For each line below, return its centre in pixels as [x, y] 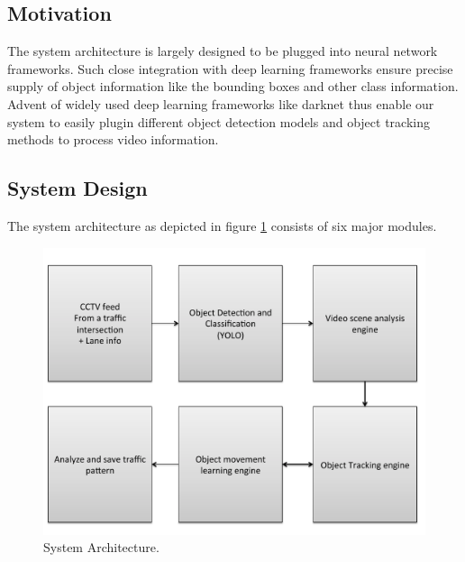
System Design [77, 188]
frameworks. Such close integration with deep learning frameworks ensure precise [230, 68]
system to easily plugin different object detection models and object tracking [219, 121]
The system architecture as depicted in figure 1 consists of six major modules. [222, 225]
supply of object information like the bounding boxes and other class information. [233, 86]
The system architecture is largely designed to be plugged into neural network [223, 51]
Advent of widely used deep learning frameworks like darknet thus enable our [221, 103]
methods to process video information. [113, 139]
